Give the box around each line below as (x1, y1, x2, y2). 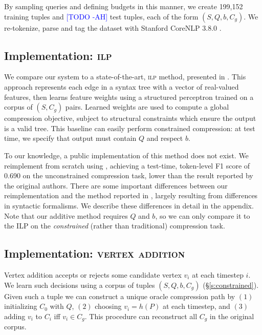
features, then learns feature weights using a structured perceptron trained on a (4, 91, 254, 102)
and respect (146, 133, 183, 143)
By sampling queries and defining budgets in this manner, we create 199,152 (4, 1, 243, 11)
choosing (95, 301, 122, 311)
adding (4, 310, 26, 321)
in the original (209, 310, 254, 321)
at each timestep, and (162, 301, 230, 311)
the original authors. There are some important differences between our (4, 180, 228, 191)
